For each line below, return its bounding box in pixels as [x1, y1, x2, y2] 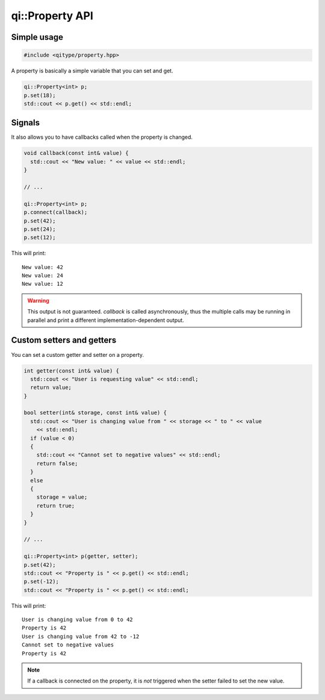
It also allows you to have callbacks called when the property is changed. [11, 133, 193, 141]
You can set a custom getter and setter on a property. [11, 351, 144, 358]
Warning [27, 297, 49, 304]
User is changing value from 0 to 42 [22, 616, 134, 623]
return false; [36, 460, 78, 467]
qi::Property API [11, 9, 93, 22]
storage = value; [36, 494, 88, 500]
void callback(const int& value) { [23, 150, 129, 157]
